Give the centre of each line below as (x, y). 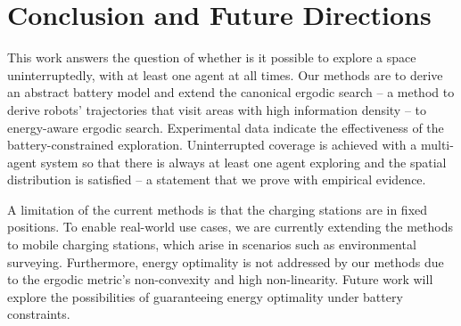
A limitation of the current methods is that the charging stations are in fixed (218, 209)
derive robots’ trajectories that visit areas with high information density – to (217, 109)
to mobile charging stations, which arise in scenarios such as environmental (212, 244)
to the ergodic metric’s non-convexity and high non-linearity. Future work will (220, 279)
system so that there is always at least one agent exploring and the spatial (243, 162)
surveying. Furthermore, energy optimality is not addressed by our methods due (226, 261)
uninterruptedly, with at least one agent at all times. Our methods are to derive (225, 74)
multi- (437, 145)
